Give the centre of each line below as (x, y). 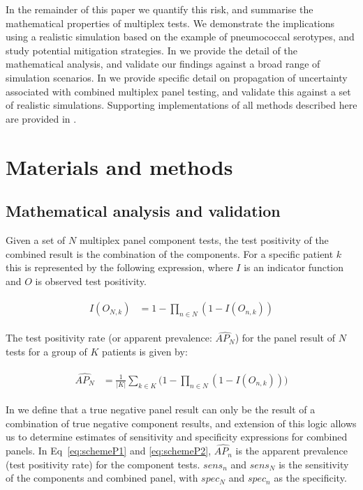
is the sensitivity (314, 464)
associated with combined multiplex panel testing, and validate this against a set (178, 91)
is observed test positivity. (91, 281)
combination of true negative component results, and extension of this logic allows (181, 423)
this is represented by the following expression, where (119, 267)
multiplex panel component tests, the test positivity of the (204, 239)
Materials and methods (119, 166)
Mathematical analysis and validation (143, 211)
